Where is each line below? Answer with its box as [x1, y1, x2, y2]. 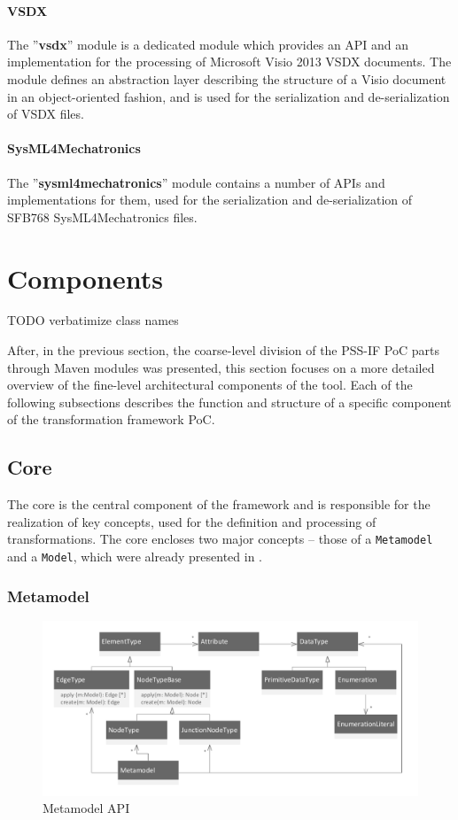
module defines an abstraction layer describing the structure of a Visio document [7, 69, 446, 88]
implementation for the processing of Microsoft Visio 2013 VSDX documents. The [7, 52, 452, 71]
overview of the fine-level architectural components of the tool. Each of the [7, 375, 413, 394]
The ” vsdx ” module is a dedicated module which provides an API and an [7, 35, 409, 53]
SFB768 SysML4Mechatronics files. [7, 207, 198, 226]
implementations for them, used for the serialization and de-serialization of [7, 190, 413, 209]
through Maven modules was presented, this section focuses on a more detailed [7, 358, 435, 376]
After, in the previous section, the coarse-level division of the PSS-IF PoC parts [7, 341, 440, 360]
